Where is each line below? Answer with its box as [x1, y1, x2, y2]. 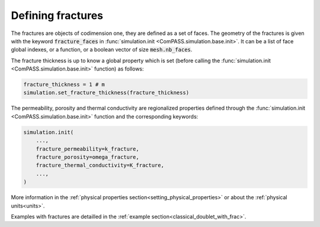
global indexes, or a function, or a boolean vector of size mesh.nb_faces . [11, 46, 193, 53]
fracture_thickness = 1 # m [23, 81, 105, 88]
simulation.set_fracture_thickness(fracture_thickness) [23, 89, 190, 96]
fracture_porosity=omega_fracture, [36, 154, 139, 161]
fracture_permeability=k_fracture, [36, 145, 139, 152]
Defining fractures [11, 9, 104, 22]
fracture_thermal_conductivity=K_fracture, [36, 162, 164, 169]
